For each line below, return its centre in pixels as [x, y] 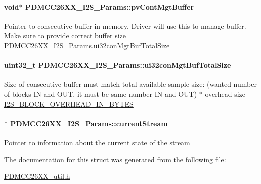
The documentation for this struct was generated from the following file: [115, 159]
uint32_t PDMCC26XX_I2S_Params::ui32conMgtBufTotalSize [118, 65]
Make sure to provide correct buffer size [65, 35]
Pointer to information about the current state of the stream [97, 142]
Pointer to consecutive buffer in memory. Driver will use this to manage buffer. [125, 25]
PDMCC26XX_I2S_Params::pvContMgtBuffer [109, 6]
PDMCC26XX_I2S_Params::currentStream [89, 123]
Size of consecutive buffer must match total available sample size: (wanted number [130, 84]
